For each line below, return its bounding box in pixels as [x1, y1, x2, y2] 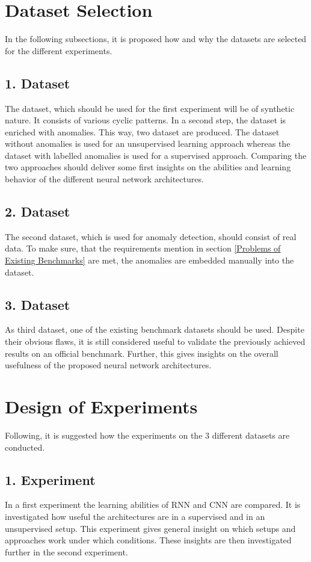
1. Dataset [5, 73, 70, 92]
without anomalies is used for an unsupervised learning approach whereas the [5, 137, 291, 150]
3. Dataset [5, 295, 70, 313]
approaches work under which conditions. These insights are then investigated [5, 534, 292, 546]
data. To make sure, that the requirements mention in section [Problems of [5, 242, 281, 255]
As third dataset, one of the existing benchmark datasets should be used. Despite [5, 323, 304, 336]
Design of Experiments [5, 394, 198, 419]
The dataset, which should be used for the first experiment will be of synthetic [5, 102, 295, 114]
